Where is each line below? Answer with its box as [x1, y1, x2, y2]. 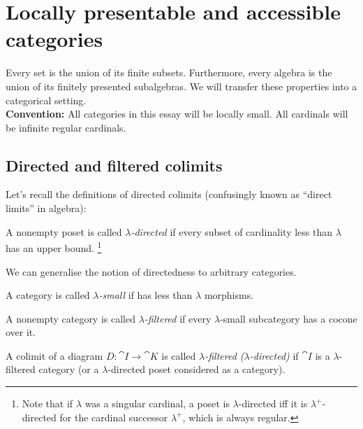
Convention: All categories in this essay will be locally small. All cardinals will [6, 106, 348, 121]
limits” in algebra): [6, 201, 87, 216]
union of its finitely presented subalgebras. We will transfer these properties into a [6, 78, 357, 93]
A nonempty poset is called [6, 224, 122, 239]
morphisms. [204, 288, 254, 302]
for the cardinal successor [59, 409, 168, 424]
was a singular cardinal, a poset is [84, 396, 230, 411]
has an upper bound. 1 [6, 239, 102, 255]
